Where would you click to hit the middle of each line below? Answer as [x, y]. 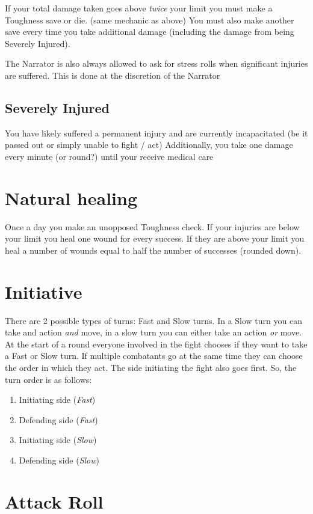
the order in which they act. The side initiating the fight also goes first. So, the [151, 367]
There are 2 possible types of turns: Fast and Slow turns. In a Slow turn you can [153, 320]
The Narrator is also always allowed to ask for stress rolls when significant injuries [156, 63]
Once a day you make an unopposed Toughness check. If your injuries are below [152, 226]
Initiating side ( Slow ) [58, 440]
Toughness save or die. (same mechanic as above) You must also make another [150, 20]
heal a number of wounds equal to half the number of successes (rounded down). [153, 250]
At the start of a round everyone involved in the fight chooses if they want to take [156, 344]
